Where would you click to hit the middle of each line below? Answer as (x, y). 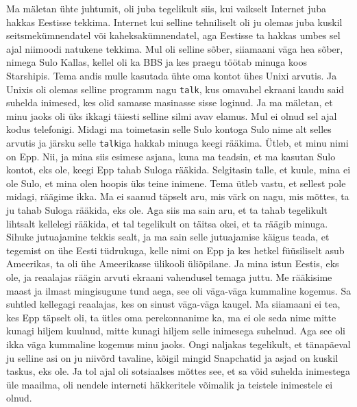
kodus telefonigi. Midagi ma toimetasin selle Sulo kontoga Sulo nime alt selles (169, 129)
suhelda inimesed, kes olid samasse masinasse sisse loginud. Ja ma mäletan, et (170, 102)
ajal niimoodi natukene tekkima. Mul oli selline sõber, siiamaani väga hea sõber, (175, 48)
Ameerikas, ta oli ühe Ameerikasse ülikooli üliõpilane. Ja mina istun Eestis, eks (173, 263)
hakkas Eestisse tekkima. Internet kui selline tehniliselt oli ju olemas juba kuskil (174, 22)
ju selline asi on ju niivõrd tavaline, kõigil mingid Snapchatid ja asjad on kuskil (172, 357)
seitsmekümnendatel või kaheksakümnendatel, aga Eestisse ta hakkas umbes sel (173, 35)
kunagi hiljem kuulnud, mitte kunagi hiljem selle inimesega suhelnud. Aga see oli (176, 331)
